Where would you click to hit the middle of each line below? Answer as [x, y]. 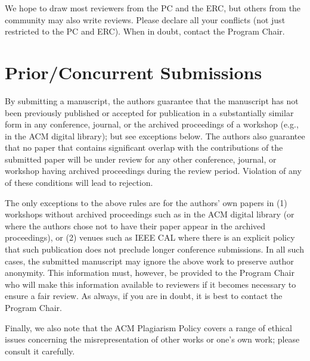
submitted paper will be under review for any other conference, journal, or [141, 159]
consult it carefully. [40, 351]
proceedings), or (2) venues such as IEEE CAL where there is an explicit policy [150, 237]
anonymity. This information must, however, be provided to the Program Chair [150, 273]
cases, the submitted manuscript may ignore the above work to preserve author [149, 261]
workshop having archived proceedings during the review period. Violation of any [153, 171]
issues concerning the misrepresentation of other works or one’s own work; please [152, 339]
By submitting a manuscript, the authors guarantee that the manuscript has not [152, 100]
